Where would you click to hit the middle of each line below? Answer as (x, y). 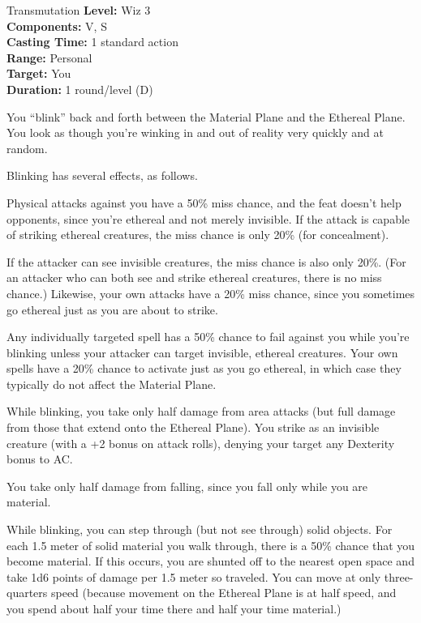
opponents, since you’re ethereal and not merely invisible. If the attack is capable (208, 218)
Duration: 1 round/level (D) (80, 89)
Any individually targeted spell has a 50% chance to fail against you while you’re (208, 337)
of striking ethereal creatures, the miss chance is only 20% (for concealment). (198, 235)
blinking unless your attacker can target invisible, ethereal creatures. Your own (202, 352)
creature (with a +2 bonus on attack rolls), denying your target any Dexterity (201, 443)
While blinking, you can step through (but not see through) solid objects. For (200, 529)
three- (399, 576)
